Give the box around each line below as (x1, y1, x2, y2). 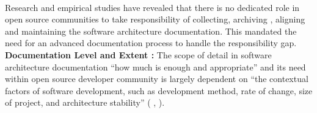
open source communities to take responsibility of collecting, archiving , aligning (5, 13, 305, 26)
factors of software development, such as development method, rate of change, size (5, 84, 313, 97)
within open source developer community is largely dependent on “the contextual (5, 72, 308, 85)
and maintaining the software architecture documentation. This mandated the (5, 24, 297, 37)
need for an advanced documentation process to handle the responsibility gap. (5, 36, 297, 49)
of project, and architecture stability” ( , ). (5, 96, 165, 109)
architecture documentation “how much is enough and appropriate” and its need (5, 60, 306, 73)
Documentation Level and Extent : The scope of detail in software (5, 48, 272, 61)
